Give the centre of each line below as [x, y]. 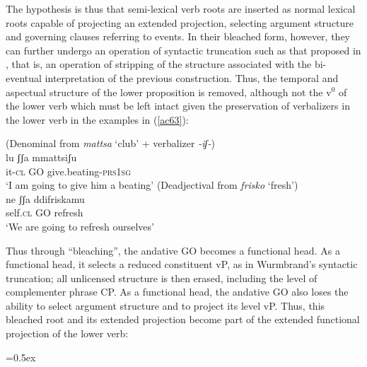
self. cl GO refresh [45, 212]
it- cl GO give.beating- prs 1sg [69, 171]
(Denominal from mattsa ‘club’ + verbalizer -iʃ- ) [110, 143]
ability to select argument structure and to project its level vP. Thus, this [165, 305]
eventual [24, 77]
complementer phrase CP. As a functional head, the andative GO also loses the [177, 292]
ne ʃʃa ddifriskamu [45, 198]
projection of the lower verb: [67, 333]
